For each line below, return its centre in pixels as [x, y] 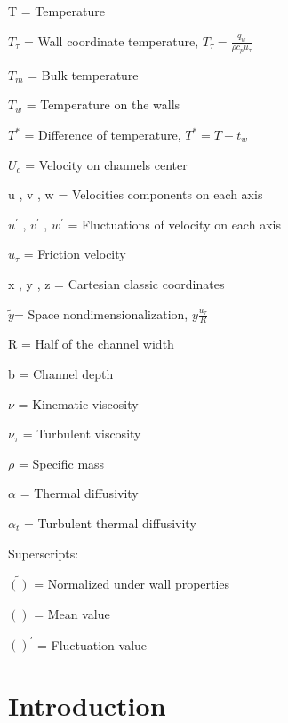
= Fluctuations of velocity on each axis [174, 224]
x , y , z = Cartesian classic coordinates [116, 283]
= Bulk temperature [83, 74]
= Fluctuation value [92, 644]
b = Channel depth [61, 374]
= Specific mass [61, 463]
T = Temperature [56, 11]
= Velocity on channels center [106, 164]
